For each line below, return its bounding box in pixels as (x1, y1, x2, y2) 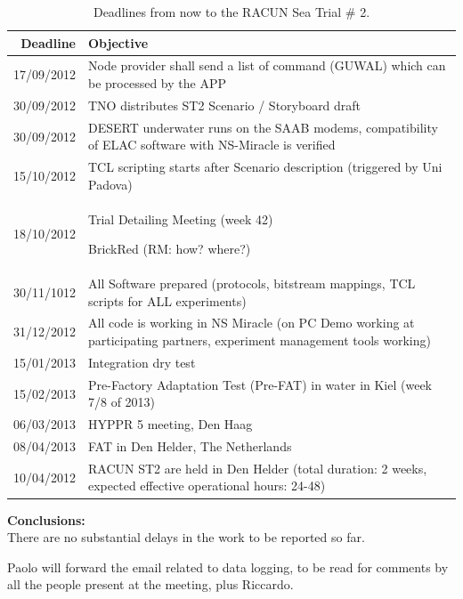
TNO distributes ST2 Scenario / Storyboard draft (88, 95, 361, 114)
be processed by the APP (88, 74, 226, 93)
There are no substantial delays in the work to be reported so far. (7, 528, 365, 546)
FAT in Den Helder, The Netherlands (88, 437, 292, 456)
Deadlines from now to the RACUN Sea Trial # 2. (93, 3, 370, 20)
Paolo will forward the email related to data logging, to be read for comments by (7, 557, 449, 576)
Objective (88, 33, 149, 52)
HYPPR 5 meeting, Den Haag (88, 415, 253, 433)
